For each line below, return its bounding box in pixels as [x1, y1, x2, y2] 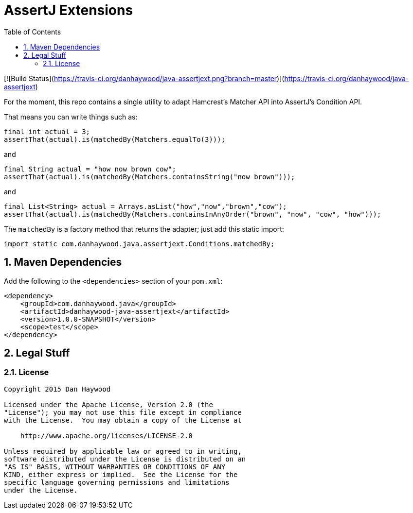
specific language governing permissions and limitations [4, 478, 230, 486]
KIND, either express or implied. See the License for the [4, 470, 238, 479]
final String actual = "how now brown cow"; [4, 165, 177, 173]
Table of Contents [4, 27, 61, 36]
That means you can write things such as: [4, 112, 138, 121]
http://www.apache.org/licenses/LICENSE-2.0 [20, 431, 193, 440]
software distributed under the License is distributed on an [4, 455, 246, 463]
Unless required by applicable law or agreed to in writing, [4, 447, 242, 455]
